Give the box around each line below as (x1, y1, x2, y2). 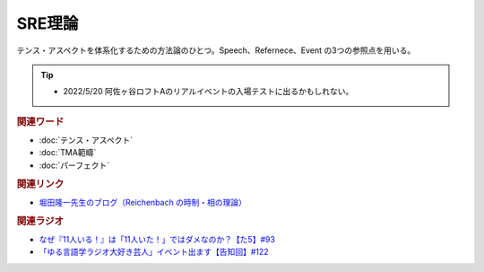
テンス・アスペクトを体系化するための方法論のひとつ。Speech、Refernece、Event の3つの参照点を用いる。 (16, 45, 416, 56)
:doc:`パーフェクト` (39, 160, 110, 171)
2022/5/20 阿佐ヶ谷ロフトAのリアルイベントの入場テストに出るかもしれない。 (63, 86, 354, 97)
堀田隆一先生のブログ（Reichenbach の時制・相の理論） (39, 197, 246, 207)
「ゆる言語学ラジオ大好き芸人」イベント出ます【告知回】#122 (39, 247, 269, 258)
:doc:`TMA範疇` (39, 147, 97, 158)
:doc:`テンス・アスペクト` (39, 135, 134, 145)
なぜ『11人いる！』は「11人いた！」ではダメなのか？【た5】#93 (39, 233, 275, 244)
